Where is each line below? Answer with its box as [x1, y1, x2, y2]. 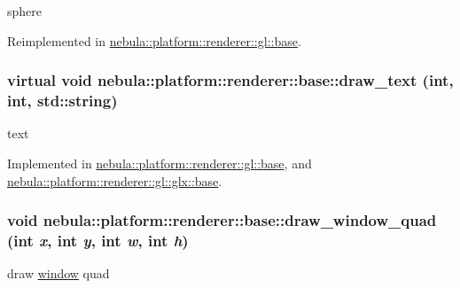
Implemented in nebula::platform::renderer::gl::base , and [7, 153, 312, 172]
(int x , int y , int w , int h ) [7, 229, 189, 251]
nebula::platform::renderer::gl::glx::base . [7, 171, 222, 190]
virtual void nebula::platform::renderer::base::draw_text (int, [7, 69, 454, 91]
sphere [7, 2, 43, 19]
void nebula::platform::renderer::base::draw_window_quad [7, 209, 437, 231]
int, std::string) [7, 90, 118, 112]
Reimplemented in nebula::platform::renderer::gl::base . [7, 31, 301, 50]
